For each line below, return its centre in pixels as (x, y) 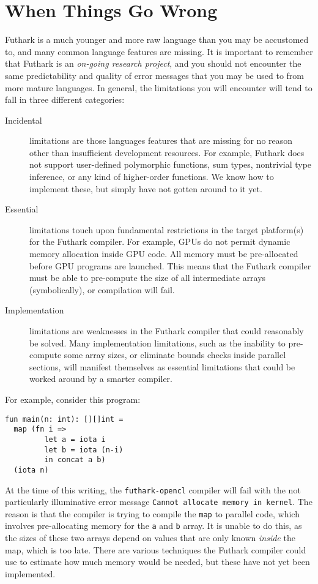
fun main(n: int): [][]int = (64, 419)
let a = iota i (75, 439)
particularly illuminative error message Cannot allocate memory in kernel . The (159, 502)
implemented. (30, 573)
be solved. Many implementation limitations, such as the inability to (157, 343)
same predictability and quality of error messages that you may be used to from (155, 75)
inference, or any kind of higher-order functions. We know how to (152, 177)
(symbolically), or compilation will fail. (102, 289)
